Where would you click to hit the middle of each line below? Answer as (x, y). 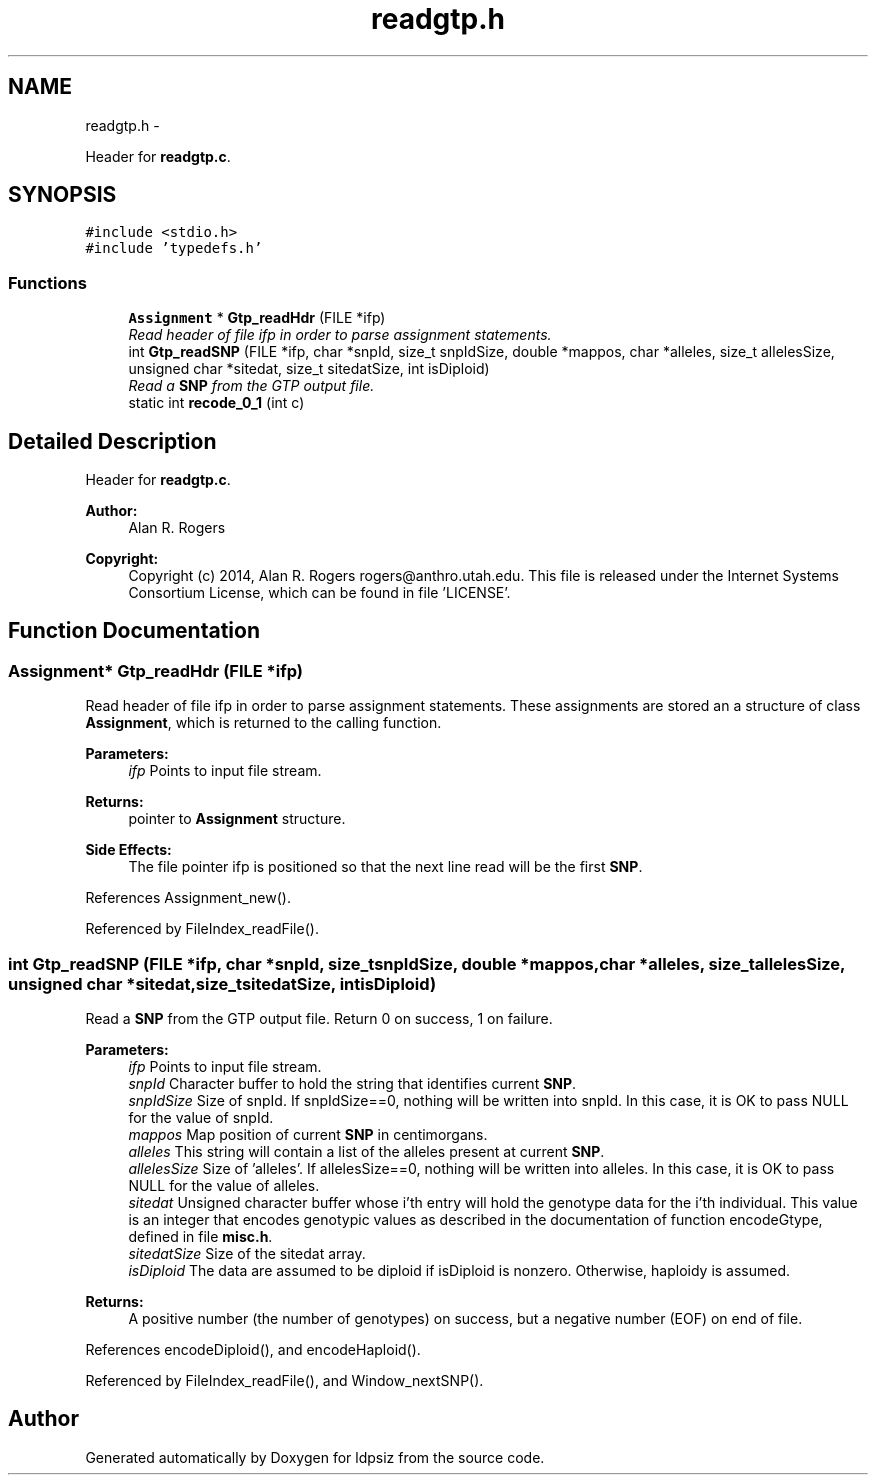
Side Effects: (128, 850)
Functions (47, 282)
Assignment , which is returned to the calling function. (263, 723)
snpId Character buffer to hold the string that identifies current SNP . (352, 1083)
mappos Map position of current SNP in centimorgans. (308, 1134)
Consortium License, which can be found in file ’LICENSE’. (319, 593)
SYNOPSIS (62, 195)
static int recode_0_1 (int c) (216, 403)
